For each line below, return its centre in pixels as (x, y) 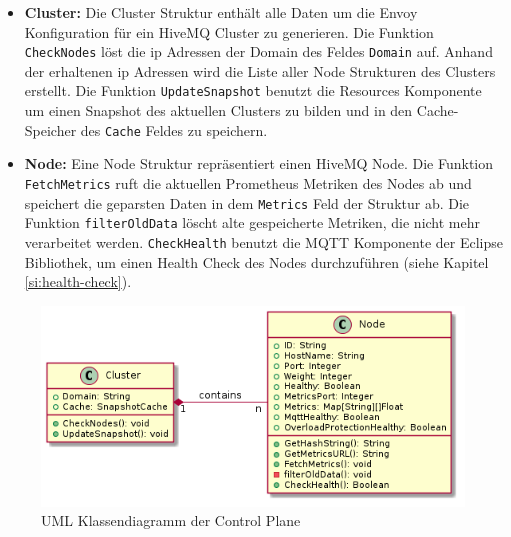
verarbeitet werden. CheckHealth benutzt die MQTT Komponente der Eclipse (263, 241)
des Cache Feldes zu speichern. (174, 129)
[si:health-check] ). (78, 281)
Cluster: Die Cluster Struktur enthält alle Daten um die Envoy (221, 12)
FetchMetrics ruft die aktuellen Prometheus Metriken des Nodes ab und (248, 182)
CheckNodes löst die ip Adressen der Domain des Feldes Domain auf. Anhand (258, 51)
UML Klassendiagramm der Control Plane (171, 520)
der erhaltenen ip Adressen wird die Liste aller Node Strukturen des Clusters (260, 70)
